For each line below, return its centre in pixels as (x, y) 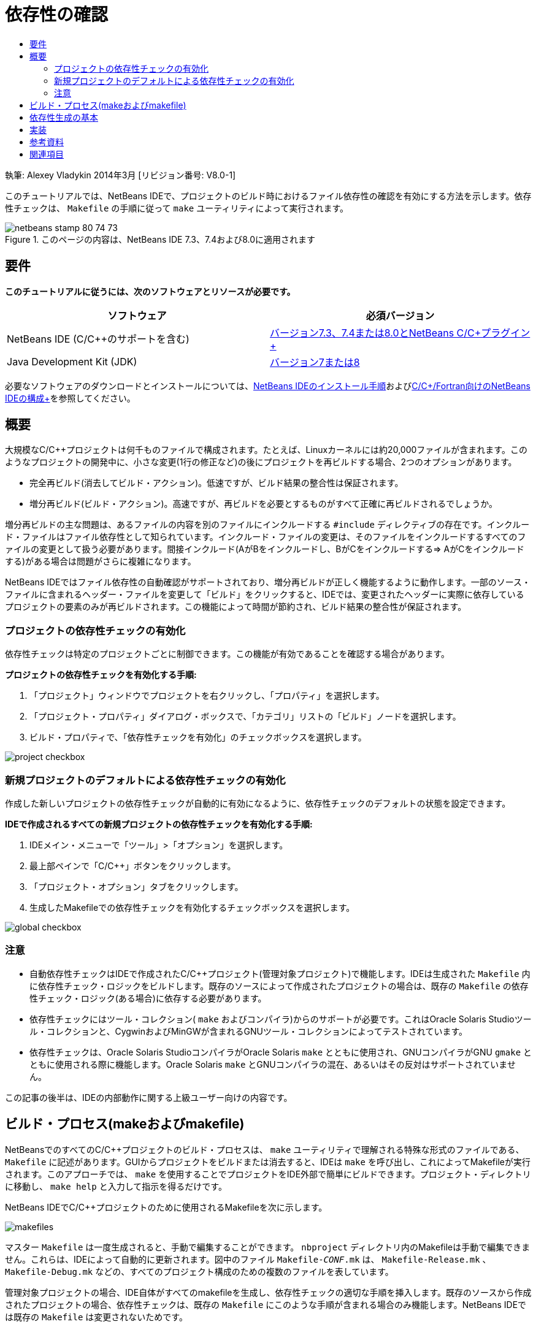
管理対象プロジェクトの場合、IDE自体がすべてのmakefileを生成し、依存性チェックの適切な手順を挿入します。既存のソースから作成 (268, 1292)
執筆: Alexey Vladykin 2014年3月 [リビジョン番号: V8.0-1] (121, 175)
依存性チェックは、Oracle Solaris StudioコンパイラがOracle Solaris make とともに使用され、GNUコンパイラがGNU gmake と (281, 1052)
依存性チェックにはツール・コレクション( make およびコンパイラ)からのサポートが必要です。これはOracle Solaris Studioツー (281, 1019)
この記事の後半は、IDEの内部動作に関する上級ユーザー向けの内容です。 (149, 1097)
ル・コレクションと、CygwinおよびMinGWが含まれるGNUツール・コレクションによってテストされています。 (248, 1031)
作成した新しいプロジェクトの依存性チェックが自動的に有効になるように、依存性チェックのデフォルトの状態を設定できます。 (258, 803)
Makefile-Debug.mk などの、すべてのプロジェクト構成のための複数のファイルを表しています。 (199, 1271)
